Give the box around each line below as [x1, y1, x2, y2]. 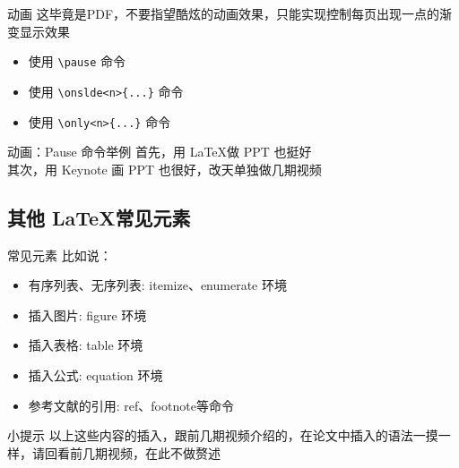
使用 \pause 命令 [28, 52, 126, 71]
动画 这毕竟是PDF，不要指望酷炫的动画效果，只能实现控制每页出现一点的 [7, 4, 440, 22]
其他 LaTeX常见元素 [7, 203, 191, 231]
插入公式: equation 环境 [28, 365, 163, 384]
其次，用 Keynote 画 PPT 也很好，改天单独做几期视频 [7, 159, 322, 178]
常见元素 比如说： [7, 245, 112, 264]
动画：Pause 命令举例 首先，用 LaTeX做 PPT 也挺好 [7, 142, 312, 161]
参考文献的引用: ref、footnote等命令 [28, 396, 234, 414]
